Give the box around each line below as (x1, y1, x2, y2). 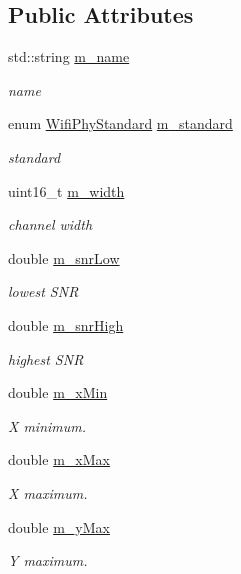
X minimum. (8, 415, 87, 436)
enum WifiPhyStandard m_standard (8, 113, 233, 134)
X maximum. (8, 482, 88, 503)
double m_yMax (8, 516, 110, 537)
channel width (8, 214, 93, 235)
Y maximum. (8, 550, 88, 571)
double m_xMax (8, 449, 110, 470)
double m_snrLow (8, 247, 120, 268)
